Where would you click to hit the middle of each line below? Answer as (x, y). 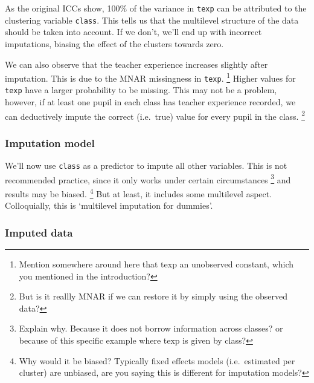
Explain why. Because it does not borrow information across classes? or (151, 328)
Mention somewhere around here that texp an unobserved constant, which (156, 264)
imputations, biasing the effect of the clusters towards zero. (114, 43)
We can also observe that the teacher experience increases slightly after (136, 64)
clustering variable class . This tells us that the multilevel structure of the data (152, 20)
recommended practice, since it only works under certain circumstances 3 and (148, 178)
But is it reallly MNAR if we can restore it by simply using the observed (153, 296)
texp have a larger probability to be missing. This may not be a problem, (141, 90)
